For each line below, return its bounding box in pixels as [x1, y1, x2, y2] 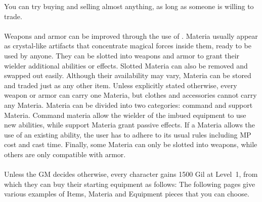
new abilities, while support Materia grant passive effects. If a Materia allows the [4, 119, 255, 130]
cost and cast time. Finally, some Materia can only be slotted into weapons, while [4, 139, 257, 150]
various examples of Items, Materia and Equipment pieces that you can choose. [4, 188, 249, 199]
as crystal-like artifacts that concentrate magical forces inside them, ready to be [4, 40, 251, 51]
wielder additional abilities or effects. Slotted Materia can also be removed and [4, 60, 248, 71]
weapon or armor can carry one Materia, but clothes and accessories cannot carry [4, 90, 257, 100]
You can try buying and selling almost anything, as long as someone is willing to [4, 1, 254, 11]
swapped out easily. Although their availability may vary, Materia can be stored [4, 70, 251, 81]
